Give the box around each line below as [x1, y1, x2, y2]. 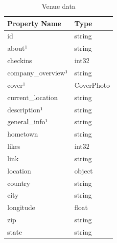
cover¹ [7, 79, 25, 90]
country [7, 177, 30, 188]
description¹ [7, 104, 43, 114]
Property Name [7, 18, 61, 28]
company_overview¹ [7, 67, 68, 77]
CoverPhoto [74, 79, 110, 90]
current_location [7, 92, 58, 102]
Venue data [42, 1, 76, 11]
